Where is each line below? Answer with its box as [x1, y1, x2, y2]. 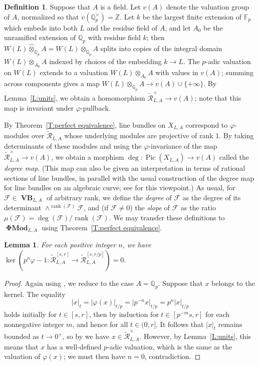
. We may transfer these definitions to [109, 212, 225, 222]
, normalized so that [17, 11, 79, 22]
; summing [221, 67, 253, 77]
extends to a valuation [40, 67, 108, 77]
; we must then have [63, 351, 125, 361]
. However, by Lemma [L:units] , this [139, 331, 251, 341]
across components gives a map [4, 78, 100, 89]
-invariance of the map [148, 140, 217, 151]
